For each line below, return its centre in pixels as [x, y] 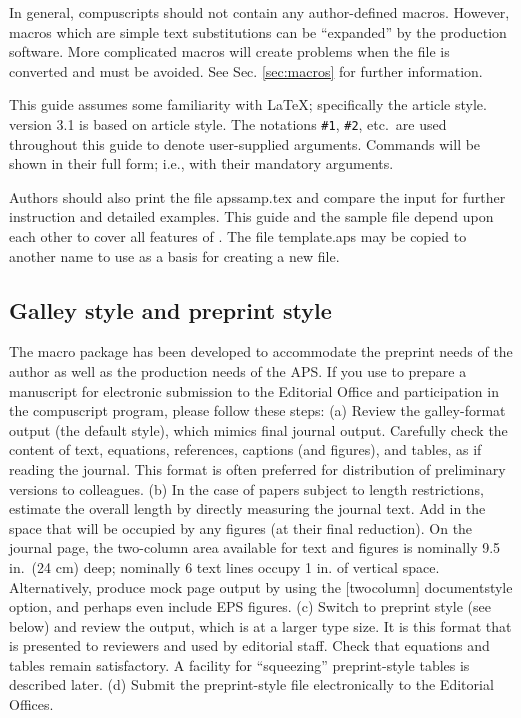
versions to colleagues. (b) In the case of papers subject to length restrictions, [246, 488]
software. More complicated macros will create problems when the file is [229, 51]
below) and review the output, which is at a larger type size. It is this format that [260, 625]
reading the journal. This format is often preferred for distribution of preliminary [257, 468]
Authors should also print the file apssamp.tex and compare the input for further [257, 196]
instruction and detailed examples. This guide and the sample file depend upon [251, 216]
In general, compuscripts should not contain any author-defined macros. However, [259, 12]
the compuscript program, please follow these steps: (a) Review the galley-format [257, 410]
